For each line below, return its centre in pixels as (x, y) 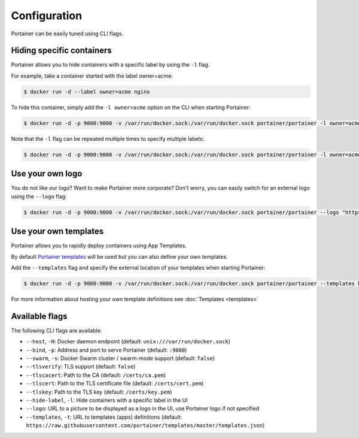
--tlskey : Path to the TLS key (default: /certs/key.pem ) (99, 392)
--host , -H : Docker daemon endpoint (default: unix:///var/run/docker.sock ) (128, 342)
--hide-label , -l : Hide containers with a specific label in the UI (107, 400)
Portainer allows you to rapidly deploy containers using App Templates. (99, 246)
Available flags (39, 316)
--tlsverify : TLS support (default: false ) (81, 367)
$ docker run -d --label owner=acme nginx (87, 92)
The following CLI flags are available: (57, 330)
